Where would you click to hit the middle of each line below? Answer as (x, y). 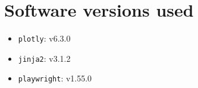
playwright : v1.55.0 (55, 78)
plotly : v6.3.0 (44, 38)
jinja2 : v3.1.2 (44, 58)
